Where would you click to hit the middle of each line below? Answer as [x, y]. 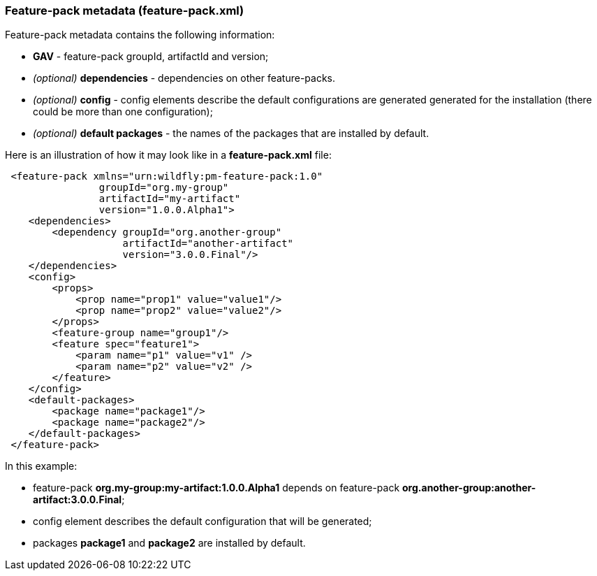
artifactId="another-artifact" [208, 244]
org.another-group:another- [469, 488]
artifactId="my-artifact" [170, 199]
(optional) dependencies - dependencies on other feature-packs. [184, 78]
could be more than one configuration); [123, 112]
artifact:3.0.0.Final [78, 500]
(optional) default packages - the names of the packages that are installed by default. [231, 134]
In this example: [41, 466]
